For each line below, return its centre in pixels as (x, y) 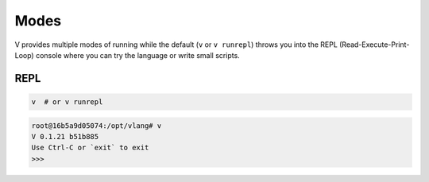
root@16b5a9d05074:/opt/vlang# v (97, 126)
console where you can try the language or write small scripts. (138, 55)
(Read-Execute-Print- (374, 45)
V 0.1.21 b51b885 (65, 136)
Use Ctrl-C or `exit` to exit (90, 148)
